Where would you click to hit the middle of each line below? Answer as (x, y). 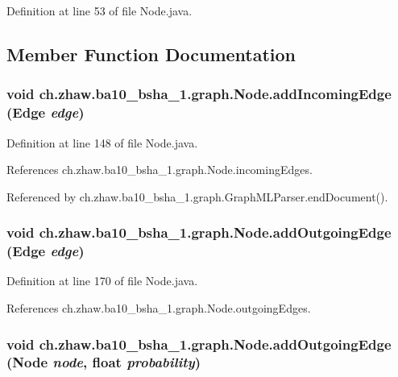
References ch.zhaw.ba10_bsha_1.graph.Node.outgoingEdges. (159, 308)
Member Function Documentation (151, 54)
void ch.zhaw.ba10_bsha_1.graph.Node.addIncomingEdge (199, 94)
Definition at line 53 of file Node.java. (99, 10)
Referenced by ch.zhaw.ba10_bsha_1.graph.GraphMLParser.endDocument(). (197, 196)
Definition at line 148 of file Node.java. (102, 142)
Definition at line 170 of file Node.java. (102, 281)
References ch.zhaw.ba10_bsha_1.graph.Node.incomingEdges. (160, 170)
